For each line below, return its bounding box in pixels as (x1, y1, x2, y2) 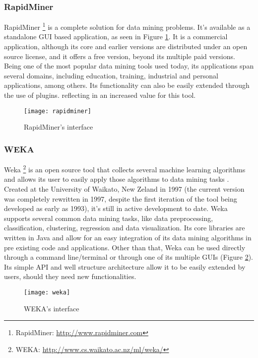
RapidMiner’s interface (24, 122, 93, 132)
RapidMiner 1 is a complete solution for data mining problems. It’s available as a (4, 20, 251, 32)
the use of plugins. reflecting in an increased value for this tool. (4, 90, 196, 100)
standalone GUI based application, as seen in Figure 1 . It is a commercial (4, 31, 228, 42)
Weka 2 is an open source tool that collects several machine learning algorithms (4, 163, 246, 174)
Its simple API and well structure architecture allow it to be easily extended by (4, 261, 246, 272)
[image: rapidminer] (24, 107, 92, 115)
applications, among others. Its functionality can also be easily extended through (4, 80, 250, 90)
